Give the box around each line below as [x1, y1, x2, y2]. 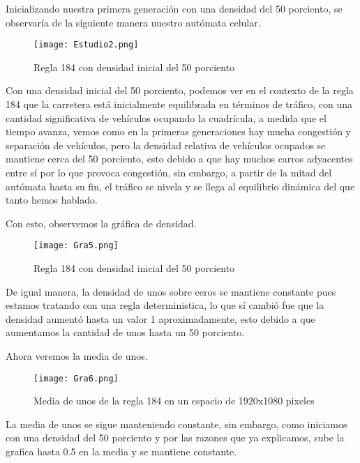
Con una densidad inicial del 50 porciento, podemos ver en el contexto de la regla [6, 83, 354, 98]
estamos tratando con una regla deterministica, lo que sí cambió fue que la [6, 298, 324, 312]
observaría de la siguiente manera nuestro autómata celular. [6, 15, 261, 29]
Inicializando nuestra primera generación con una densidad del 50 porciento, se [6, 1, 343, 15]
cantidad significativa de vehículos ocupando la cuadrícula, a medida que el [6, 110, 327, 125]
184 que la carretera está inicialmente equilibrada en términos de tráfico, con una [6, 97, 352, 112]
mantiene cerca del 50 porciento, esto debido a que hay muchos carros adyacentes [6, 151, 353, 166]
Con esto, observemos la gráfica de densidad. [6, 215, 197, 230]
